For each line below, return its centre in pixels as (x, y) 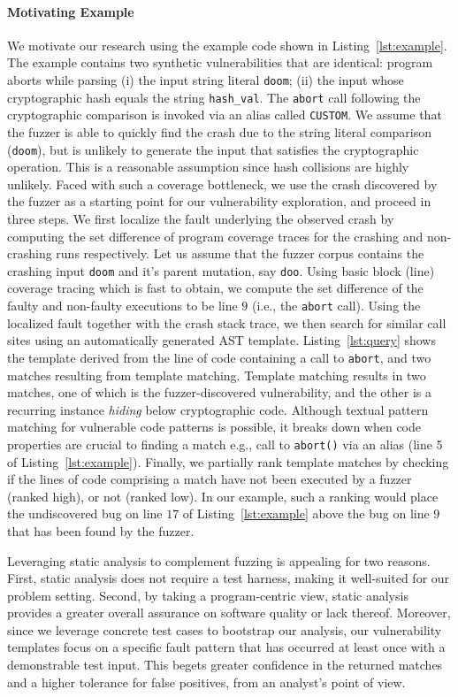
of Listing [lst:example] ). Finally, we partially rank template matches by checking (228, 461)
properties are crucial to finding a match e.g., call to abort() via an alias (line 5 (225, 444)
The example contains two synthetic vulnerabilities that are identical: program (220, 62)
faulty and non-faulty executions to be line (122, 306)
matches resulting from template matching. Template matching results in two (217, 375)
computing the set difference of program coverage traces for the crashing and (215, 236)
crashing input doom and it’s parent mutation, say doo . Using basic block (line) (221, 270)
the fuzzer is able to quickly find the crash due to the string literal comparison (220, 131)
